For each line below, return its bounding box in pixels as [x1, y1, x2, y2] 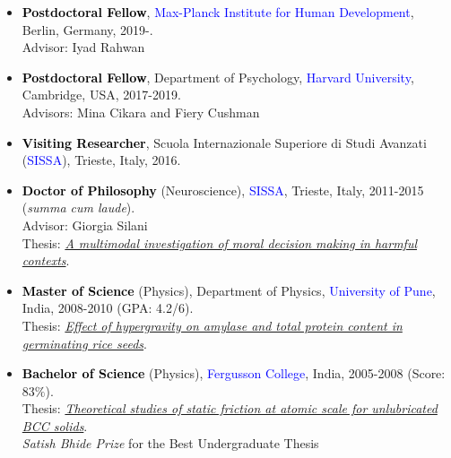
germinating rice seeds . [22, 333, 147, 352]
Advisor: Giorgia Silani [22, 215, 148, 234]
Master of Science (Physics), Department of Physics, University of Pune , [22, 281, 436, 299]
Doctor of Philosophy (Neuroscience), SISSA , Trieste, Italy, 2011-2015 [22, 180, 424, 199]
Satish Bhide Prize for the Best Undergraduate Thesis [22, 434, 319, 453]
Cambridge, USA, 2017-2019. [22, 85, 181, 104]
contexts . [22, 251, 70, 270]
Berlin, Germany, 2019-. [22, 20, 153, 39]
